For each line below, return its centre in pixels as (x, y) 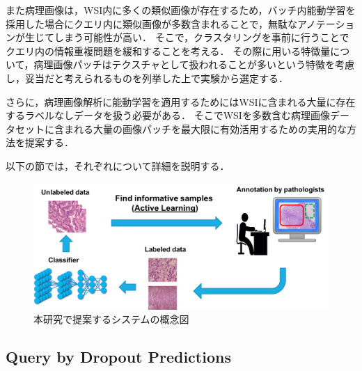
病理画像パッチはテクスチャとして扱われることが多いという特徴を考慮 (194, 64)
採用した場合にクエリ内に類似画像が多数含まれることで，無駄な (152, 23)
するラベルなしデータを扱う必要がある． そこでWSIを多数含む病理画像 (168, 115)
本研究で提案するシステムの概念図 (111, 319)
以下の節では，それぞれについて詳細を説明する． (118, 165)
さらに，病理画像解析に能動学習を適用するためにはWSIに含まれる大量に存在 (181, 101)
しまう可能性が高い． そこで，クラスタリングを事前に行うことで (202, 37)
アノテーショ (326, 23)
